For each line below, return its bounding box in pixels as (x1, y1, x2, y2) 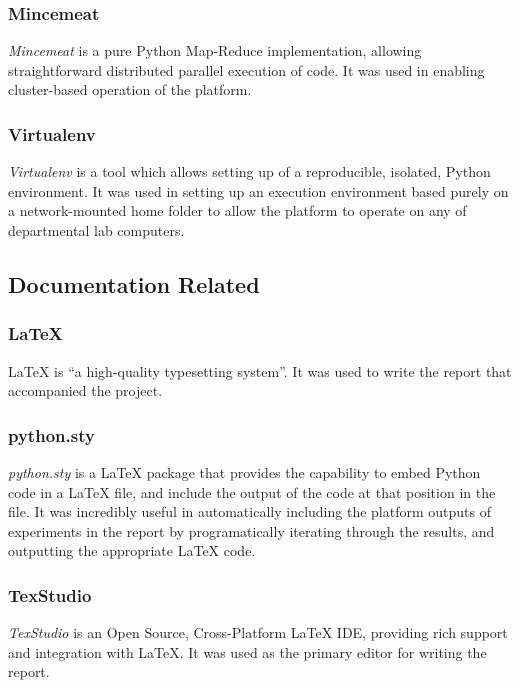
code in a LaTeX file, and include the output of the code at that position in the (8, 481, 496, 502)
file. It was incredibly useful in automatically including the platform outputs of (8, 501, 491, 522)
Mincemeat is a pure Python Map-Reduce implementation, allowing (8, 40, 422, 61)
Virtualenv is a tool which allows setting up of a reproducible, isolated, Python (8, 161, 491, 182)
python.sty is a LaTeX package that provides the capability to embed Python (8, 462, 481, 482)
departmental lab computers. (8, 220, 185, 240)
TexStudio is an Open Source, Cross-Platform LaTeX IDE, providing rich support (8, 622, 508, 643)
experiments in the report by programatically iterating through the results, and (8, 520, 495, 541)
